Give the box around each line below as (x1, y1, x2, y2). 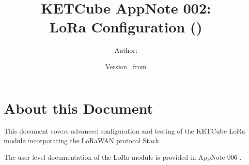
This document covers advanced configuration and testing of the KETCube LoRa (4, 126, 245, 136)
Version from (105, 61, 147, 71)
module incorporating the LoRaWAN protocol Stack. (4, 135, 161, 146)
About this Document (4, 98, 154, 118)
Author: (114, 45, 138, 55)
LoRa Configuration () (49, 17, 202, 37)
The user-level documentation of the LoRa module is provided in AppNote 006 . (4, 151, 242, 162)
